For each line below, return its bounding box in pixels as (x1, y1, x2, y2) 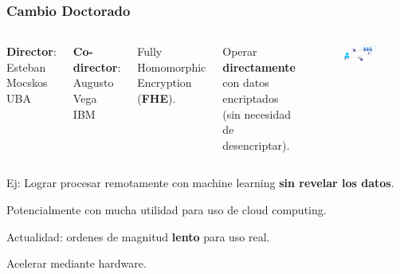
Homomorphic (137, 58, 206, 75)
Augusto (73, 74, 114, 91)
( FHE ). (137, 90, 176, 106)
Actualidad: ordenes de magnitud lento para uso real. (6, 228, 270, 245)
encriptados (222, 90, 279, 106)
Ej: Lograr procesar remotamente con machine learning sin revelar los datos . (6, 174, 394, 191)
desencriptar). (222, 136, 290, 153)
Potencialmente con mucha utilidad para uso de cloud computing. (6, 201, 327, 217)
